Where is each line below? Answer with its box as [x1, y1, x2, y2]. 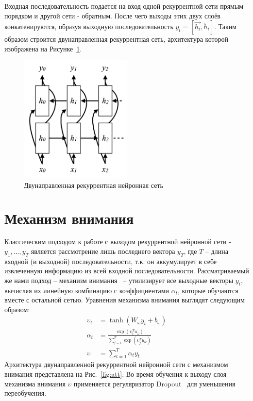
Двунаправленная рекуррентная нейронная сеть [24, 180, 163, 190]
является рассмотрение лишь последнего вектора [31, 246, 175, 256]
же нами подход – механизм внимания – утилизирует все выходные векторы [4, 275, 234, 285]
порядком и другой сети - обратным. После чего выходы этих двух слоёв [4, 10, 220, 20]
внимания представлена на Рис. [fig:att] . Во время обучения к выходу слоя [4, 369, 227, 379]
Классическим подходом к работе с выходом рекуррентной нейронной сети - [4, 236, 231, 247]
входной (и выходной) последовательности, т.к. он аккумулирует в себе [4, 256, 217, 266]
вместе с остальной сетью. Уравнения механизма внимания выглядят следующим [4, 295, 245, 305]
